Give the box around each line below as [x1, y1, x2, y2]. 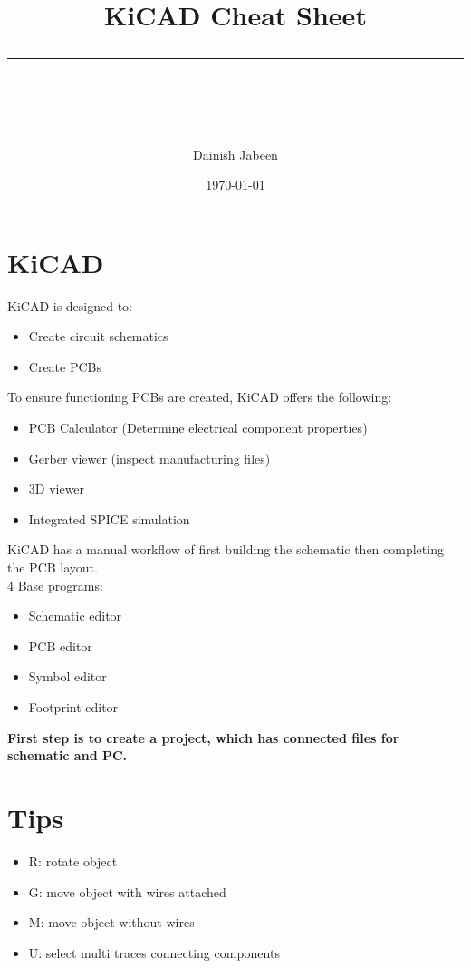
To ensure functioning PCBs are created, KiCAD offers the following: [7, 387, 392, 406]
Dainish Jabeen [193, 144, 278, 163]
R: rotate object [28, 851, 118, 870]
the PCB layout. [7, 558, 98, 577]
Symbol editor [28, 667, 107, 686]
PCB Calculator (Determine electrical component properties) [28, 418, 368, 437]
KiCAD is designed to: [7, 296, 133, 315]
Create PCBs [28, 357, 102, 376]
